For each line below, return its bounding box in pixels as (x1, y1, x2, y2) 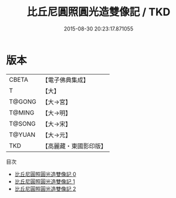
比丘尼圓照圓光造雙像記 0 (14, 170, 76, 177)
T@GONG (9, 98, 36, 106)
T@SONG (9, 119, 36, 127)
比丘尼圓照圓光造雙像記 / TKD (26, 5, 171, 19)
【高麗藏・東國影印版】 (42, 142, 107, 150)
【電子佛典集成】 (42, 76, 89, 84)
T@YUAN (9, 130, 36, 139)
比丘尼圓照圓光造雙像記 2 (14, 185, 76, 192)
